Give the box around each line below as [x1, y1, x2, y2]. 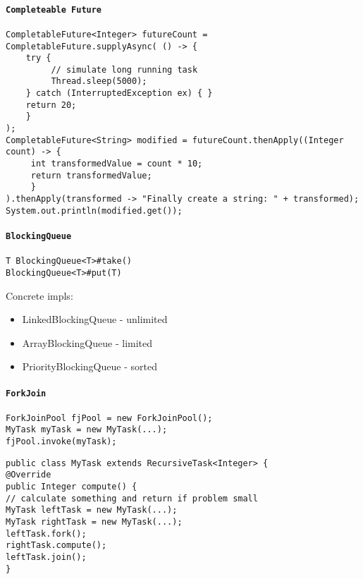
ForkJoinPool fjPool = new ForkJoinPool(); [6, 413, 213, 423]
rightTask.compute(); [6, 540, 107, 551]
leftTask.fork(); [6, 528, 87, 539]
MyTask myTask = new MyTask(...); [6, 425, 168, 435]
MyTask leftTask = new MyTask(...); [6, 505, 178, 516]
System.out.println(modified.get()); [6, 205, 183, 216]
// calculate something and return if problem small [6, 493, 258, 504]
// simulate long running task [51, 64, 198, 75]
